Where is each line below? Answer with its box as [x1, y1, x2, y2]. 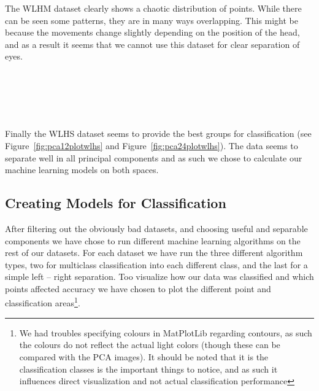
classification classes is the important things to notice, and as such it [19, 362, 278, 375]
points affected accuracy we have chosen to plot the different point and [5, 282, 271, 295]
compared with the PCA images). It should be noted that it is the [19, 350, 269, 363]
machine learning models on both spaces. [5, 163, 159, 176]
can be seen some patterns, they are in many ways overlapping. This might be [5, 14, 299, 26]
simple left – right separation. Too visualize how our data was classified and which [5, 270, 314, 283]
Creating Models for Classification [5, 193, 226, 212]
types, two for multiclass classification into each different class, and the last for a [5, 258, 308, 271]
